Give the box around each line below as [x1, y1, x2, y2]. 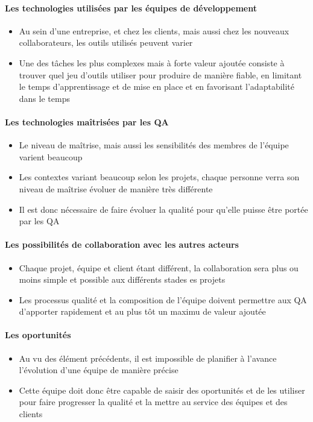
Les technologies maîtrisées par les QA [5, 115, 169, 128]
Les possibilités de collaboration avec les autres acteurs [5, 238, 239, 251]
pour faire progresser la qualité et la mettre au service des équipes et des [19, 395, 288, 408]
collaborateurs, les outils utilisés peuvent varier [19, 36, 193, 49]
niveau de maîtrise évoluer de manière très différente [19, 182, 213, 195]
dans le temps [19, 92, 70, 104]
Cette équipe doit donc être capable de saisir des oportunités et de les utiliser [19, 383, 305, 396]
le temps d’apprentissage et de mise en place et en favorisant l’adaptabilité [19, 80, 294, 93]
